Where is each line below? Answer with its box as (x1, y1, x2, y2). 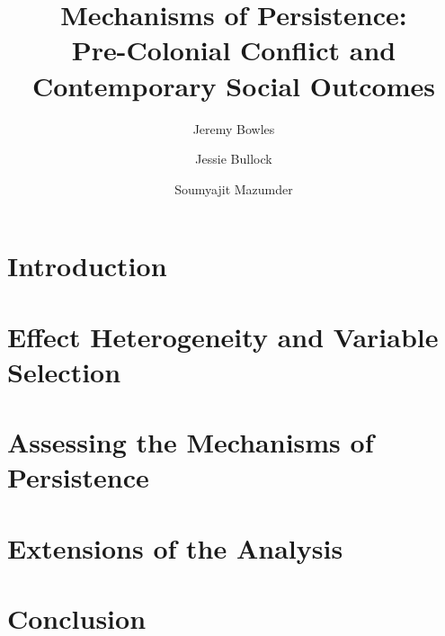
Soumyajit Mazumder (174, 179, 293, 198)
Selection (7, 353, 121, 390)
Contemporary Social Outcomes (31, 67, 435, 103)
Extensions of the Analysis (7, 529, 343, 566)
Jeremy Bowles (192, 119, 275, 138)
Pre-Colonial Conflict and (71, 31, 396, 68)
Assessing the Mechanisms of (7, 424, 374, 461)
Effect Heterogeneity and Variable (7, 318, 439, 354)
